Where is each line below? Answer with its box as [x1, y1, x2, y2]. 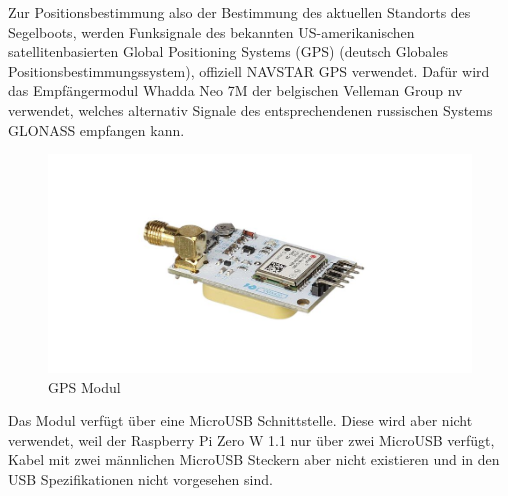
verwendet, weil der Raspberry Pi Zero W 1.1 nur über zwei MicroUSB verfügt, [8, 429, 495, 450]
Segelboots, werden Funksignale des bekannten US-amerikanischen [8, 21, 415, 42]
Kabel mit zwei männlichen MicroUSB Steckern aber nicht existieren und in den [8, 449, 500, 470]
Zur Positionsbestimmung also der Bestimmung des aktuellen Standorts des [8, 2, 471, 22]
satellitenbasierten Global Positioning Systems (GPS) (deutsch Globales [8, 41, 448, 62]
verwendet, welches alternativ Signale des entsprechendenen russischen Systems [8, 99, 493, 120]
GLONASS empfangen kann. [8, 119, 185, 140]
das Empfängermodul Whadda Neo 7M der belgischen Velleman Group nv [8, 80, 463, 101]
